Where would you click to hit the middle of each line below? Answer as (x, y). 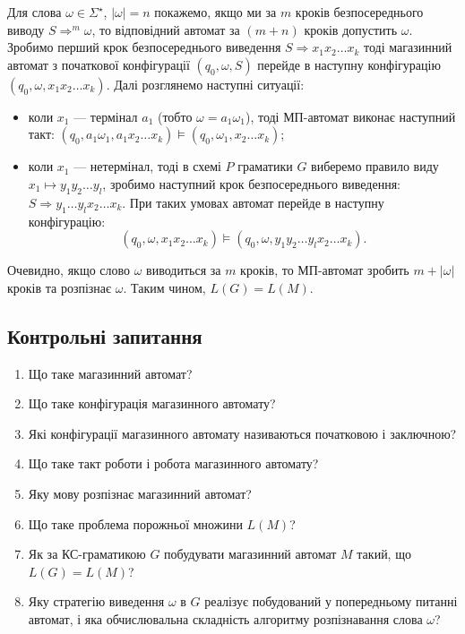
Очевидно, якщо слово (69, 270)
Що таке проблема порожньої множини (135, 523)
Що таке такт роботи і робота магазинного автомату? (173, 463)
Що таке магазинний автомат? (110, 373)
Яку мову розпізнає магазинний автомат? (140, 493)
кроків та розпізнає (60, 287)
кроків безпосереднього (359, 12)
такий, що (384, 554)
